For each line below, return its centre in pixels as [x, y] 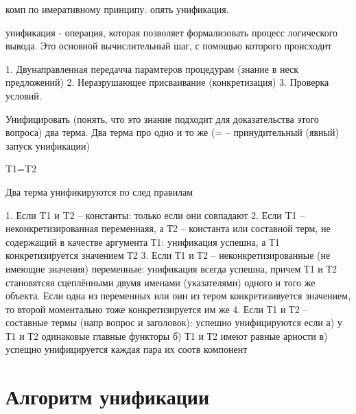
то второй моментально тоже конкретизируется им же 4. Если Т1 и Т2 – [157, 309]
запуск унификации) [48, 145]
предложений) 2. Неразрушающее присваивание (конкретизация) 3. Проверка [167, 82]
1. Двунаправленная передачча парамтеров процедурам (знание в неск [152, 68]
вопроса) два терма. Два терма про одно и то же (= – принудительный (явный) [172, 132]
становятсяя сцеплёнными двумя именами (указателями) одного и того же [161, 282]
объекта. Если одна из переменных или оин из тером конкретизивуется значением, [178, 296]
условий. [24, 95]
